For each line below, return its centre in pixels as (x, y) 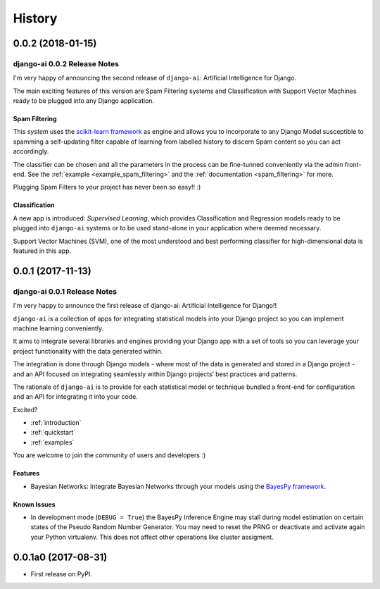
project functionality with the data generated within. (88, 351)
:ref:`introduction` (56, 423)
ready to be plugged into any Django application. (84, 101)
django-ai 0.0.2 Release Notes (66, 63)
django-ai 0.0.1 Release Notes (65, 291)
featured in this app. (42, 251)
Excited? (25, 409)
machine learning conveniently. (58, 328)
